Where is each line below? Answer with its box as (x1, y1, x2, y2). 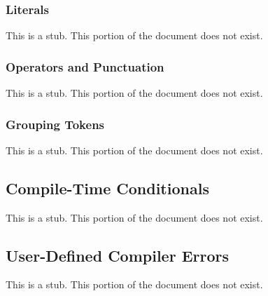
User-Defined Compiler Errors (6, 244, 230, 266)
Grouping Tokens (6, 115, 105, 133)
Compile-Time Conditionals (6, 177, 209, 199)
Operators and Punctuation (6, 58, 164, 75)
